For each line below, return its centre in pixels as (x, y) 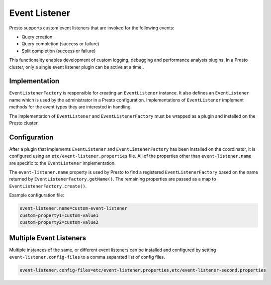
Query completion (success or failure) (60, 44)
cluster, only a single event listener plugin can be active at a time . (77, 67)
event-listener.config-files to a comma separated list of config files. (87, 257)
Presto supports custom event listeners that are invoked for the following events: (92, 28)
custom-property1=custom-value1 (59, 215)
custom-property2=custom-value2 (59, 222)
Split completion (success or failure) (59, 51)
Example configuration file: (37, 195)
